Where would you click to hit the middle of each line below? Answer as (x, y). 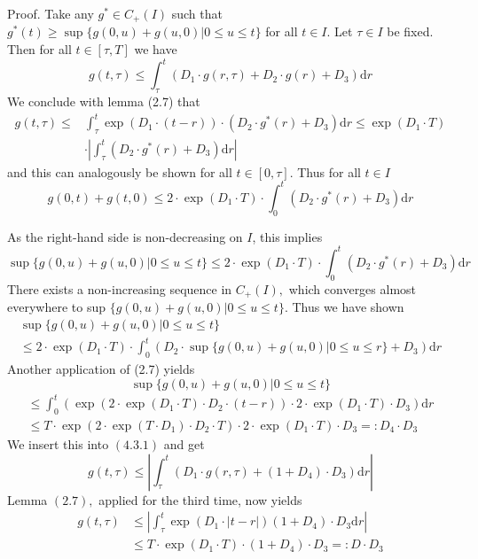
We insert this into (58, 444)
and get (184, 444)
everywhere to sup (56, 307)
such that (197, 13)
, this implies (287, 236)
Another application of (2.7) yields (101, 369)
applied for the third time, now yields (200, 499)
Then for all (39, 49)
